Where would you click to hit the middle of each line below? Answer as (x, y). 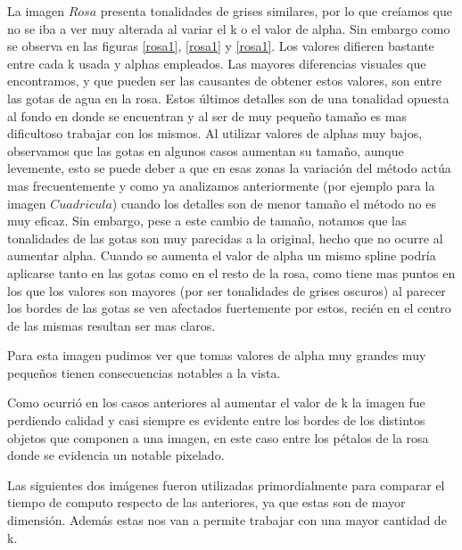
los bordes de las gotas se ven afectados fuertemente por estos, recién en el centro (229, 308)
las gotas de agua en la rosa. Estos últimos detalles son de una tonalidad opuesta (228, 98)
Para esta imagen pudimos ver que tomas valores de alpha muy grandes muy (217, 355)
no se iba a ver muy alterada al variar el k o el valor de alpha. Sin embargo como (229, 28)
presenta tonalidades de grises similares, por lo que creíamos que (276, 11)
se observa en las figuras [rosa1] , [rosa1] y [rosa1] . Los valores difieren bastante (221, 46)
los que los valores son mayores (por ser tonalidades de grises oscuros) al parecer (227, 290)
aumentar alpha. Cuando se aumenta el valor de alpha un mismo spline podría (222, 255)
